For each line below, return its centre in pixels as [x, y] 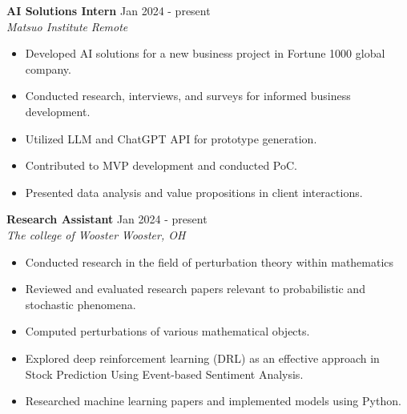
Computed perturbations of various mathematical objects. [167, 331]
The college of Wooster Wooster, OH [96, 234]
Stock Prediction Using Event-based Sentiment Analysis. [164, 374]
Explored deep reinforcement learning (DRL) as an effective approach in [202, 358]
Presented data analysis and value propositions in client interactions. [194, 192]
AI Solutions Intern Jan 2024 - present [109, 10]
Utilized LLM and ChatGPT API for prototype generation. [171, 138]
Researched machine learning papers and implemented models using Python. [213, 401]
